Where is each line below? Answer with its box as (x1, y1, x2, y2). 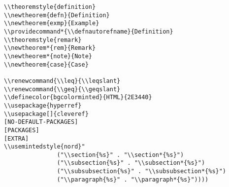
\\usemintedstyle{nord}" (4, 143, 85, 150)
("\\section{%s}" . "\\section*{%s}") (57, 151, 184, 158)
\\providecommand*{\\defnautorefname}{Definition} (4, 28, 173, 35)
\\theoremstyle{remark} (4, 36, 82, 43)
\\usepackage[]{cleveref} (4, 110, 89, 117)
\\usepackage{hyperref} (4, 102, 82, 109)
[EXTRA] (4, 135, 29, 142)
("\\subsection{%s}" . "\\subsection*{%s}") (57, 159, 205, 167)
